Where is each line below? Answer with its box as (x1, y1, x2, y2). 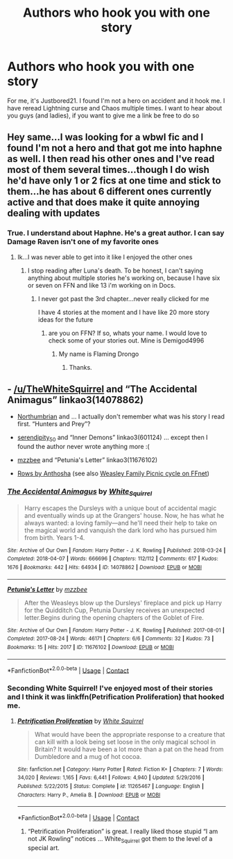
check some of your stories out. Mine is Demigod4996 (48, 336, 205, 345)
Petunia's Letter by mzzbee (7, 585, 88, 594)
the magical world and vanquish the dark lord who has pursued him (24, 526, 217, 534)
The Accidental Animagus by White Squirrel (7, 486, 153, 498)
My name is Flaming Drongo (58, 350, 139, 358)
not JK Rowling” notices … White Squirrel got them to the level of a (27, 834, 213, 844)
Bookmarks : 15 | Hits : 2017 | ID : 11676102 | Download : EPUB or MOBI (7, 644, 175, 651)
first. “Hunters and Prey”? (17, 420, 91, 428)
